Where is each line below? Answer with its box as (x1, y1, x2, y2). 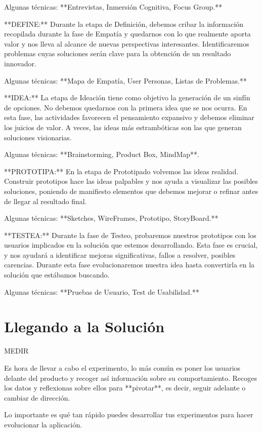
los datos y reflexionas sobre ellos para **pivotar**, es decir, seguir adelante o (4, 382, 246, 393)
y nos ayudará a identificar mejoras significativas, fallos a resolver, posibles (4, 249, 236, 260)
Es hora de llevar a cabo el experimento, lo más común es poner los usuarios (4, 362, 241, 373)
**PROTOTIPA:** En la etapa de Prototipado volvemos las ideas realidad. (4, 166, 239, 176)
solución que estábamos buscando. (4, 269, 110, 280)
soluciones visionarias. (4, 132, 72, 142)
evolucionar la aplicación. (4, 419, 82, 429)
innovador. (4, 58, 36, 68)
